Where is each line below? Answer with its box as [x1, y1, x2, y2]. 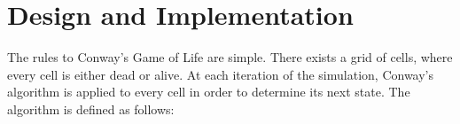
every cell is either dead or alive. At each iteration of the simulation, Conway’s [7, 65, 434, 83]
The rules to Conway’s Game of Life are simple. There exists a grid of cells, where [7, 48, 453, 66]
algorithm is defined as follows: [7, 99, 175, 118]
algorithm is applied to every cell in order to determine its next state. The [7, 82, 410, 101]
